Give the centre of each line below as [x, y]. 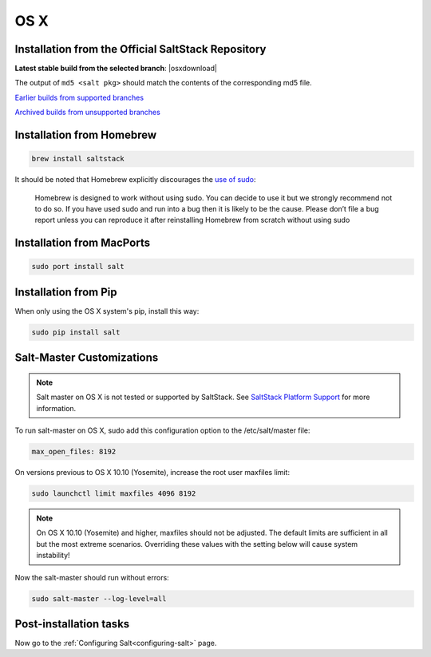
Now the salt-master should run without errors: [92, 577]
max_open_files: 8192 [74, 452]
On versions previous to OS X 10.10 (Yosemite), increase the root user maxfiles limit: [152, 473]
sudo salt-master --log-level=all [99, 598]
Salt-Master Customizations [87, 358]
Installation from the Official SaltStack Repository [140, 49]
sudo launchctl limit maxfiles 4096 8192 [114, 494]
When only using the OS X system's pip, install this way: [107, 311]
